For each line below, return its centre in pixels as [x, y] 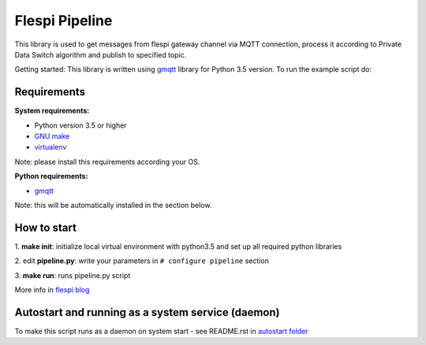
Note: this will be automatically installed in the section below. [113, 205]
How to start [45, 227]
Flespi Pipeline [64, 20]
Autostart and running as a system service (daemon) [147, 312]
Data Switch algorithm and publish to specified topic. [101, 54]
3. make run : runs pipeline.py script [73, 275]
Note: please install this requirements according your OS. [107, 161]
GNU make [52, 136]
